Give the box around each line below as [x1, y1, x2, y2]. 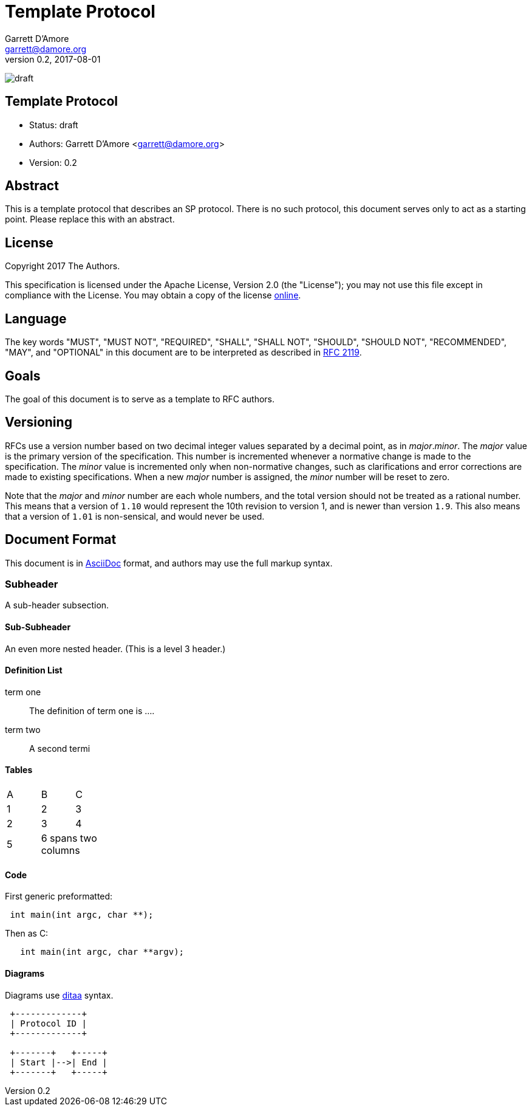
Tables [5, 765, 33, 776]
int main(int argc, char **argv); [20, 947, 185, 957]
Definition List [5, 665, 63, 676]
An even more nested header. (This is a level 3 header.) [5, 643, 226, 654]
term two [5, 724, 41, 735]
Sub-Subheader [5, 622, 71, 633]
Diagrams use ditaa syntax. [5, 989, 114, 1000]
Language [5, 311, 67, 326]
